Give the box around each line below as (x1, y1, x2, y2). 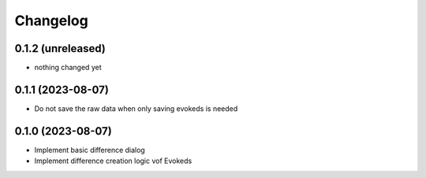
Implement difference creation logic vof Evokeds (34, 156, 192, 165)
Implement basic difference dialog (34, 145, 145, 154)
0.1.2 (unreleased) (14, 42, 106, 55)
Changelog (14, 12, 88, 29)
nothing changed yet (34, 63, 102, 72)
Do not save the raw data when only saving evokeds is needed (34, 103, 238, 113)
